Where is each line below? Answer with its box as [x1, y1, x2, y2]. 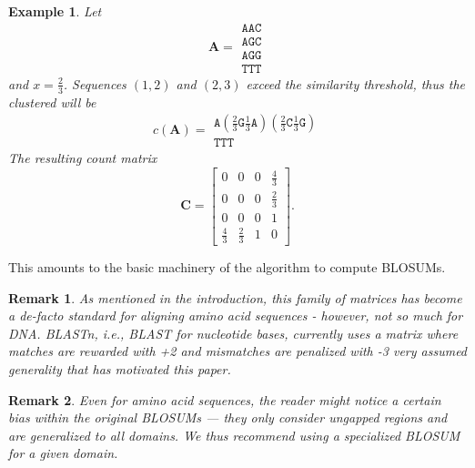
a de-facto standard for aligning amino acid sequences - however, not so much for [8, 306, 463, 325]
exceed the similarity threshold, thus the [246, 74, 466, 93]
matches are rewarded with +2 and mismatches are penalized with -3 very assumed [8, 341, 468, 361]
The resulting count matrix [8, 148, 157, 168]
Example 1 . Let [8, 2, 102, 20]
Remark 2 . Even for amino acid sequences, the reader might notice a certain [8, 390, 441, 409]
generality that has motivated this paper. [8, 359, 231, 378]
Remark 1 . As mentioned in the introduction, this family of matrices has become [8, 288, 462, 307]
